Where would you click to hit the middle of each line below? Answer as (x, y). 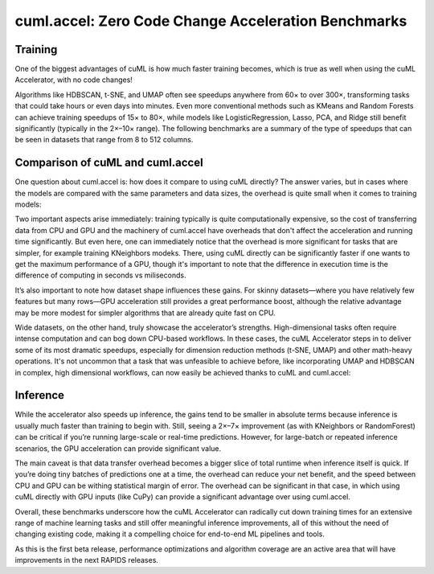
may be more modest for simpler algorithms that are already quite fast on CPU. (145, 313)
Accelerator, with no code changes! (74, 80)
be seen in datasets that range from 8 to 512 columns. (104, 140)
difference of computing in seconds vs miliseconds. (100, 275)
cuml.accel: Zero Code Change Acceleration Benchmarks (211, 21)
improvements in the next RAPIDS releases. (86, 560)
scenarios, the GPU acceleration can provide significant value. (118, 448)
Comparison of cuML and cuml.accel (109, 163)
